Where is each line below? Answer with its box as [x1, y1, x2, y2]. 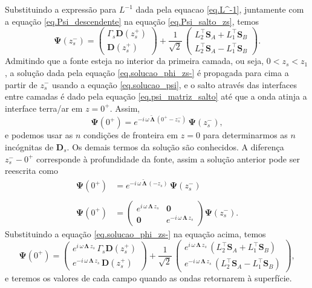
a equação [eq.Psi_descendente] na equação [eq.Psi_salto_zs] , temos [5, 14, 259, 27]
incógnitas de [5, 141, 54, 153]
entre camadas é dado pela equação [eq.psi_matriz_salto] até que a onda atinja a [5, 90, 307, 103]
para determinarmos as [203, 129, 288, 141]
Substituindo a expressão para [5, 3, 117, 15]
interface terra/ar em [5, 101, 83, 114]
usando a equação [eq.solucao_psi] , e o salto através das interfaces [52, 78, 297, 91]
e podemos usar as [5, 129, 73, 141]
